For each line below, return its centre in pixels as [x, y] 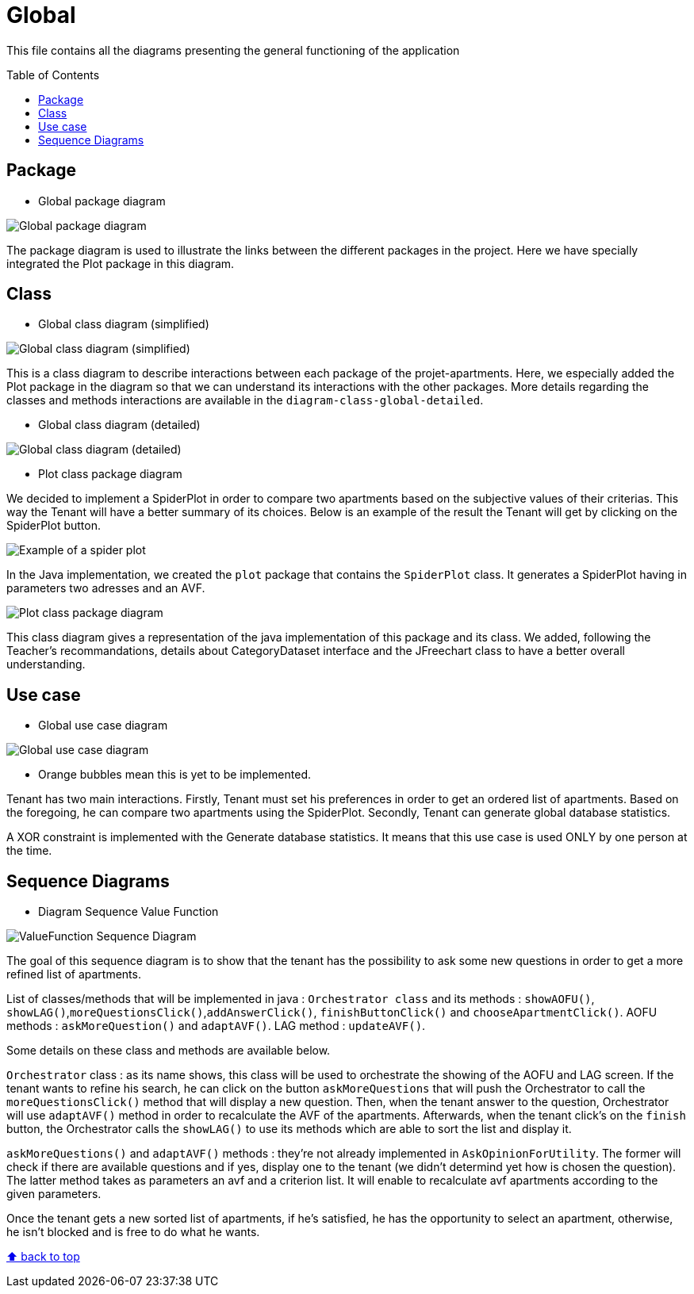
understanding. [46, 664]
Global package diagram [102, 201]
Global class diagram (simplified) [124, 324]
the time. [29, 851]
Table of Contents [53, 75]
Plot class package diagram [110, 474]
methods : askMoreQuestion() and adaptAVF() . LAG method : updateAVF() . [216, 1026]
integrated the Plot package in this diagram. [121, 263]
